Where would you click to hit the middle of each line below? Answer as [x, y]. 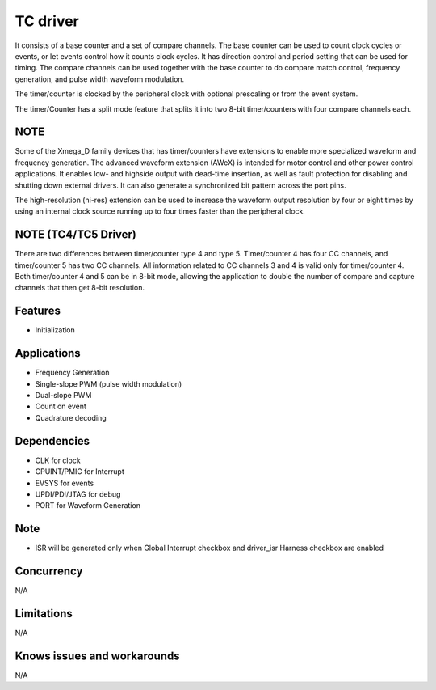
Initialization [55, 330]
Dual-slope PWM [63, 396]
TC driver [47, 21]
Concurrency [49, 571]
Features [38, 311]
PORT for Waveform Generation [88, 506]
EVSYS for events [65, 483]
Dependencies [52, 441]
